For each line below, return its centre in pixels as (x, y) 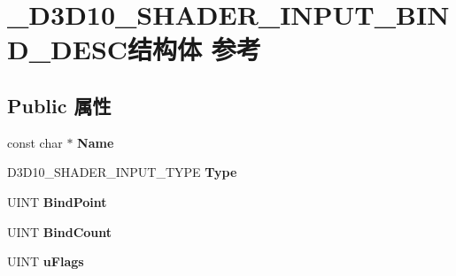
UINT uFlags (46, 261)
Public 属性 (59, 105)
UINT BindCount (60, 231)
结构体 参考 (194, 49)
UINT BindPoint (57, 201)
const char (35, 142)
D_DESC (68, 49)
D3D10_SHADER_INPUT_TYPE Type (122, 172)
